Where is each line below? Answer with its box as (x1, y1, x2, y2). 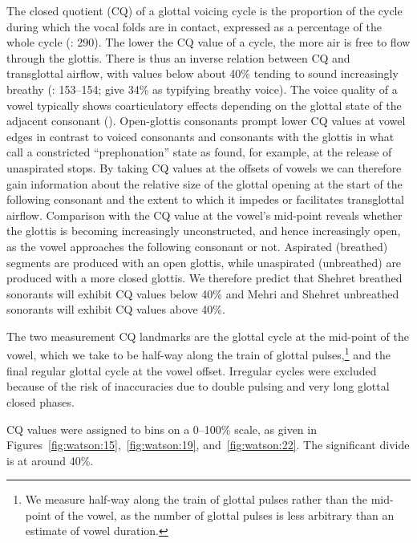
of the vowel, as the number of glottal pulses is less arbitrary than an (55, 506, 395, 523)
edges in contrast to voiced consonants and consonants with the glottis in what (6, 128, 395, 144)
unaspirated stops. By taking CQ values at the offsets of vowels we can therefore (6, 159, 402, 176)
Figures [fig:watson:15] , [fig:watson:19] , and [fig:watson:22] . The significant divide (6, 436, 410, 453)
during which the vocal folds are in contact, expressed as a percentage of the (6, 18, 382, 34)
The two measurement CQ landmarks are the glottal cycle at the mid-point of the (6, 327, 409, 344)
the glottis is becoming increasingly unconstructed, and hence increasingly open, (6, 222, 401, 239)
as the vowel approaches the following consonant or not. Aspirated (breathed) (6, 237, 388, 254)
